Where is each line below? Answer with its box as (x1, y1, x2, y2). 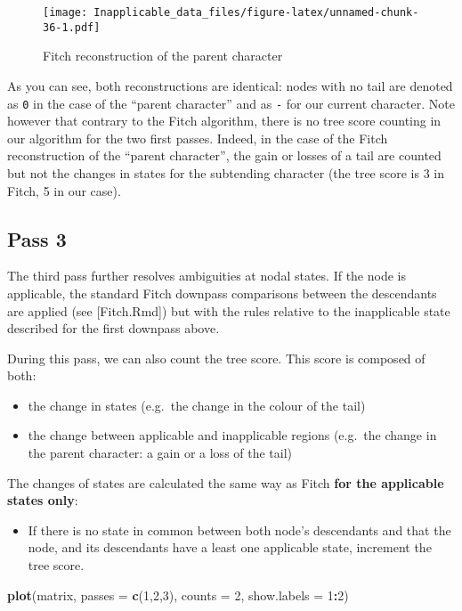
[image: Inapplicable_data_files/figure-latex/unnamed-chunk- (43, 6, 419, 19)
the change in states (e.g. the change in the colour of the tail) (28, 395, 366, 414)
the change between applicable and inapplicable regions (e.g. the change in (28, 426, 437, 444)
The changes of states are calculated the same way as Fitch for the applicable (7, 473, 444, 492)
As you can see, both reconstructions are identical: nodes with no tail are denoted (7, 76, 453, 94)
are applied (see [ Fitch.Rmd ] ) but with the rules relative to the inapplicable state (7, 301, 450, 320)
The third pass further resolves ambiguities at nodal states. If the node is (7, 266, 406, 285)
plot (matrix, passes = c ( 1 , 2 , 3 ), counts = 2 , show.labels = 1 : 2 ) (7, 585, 349, 604)
